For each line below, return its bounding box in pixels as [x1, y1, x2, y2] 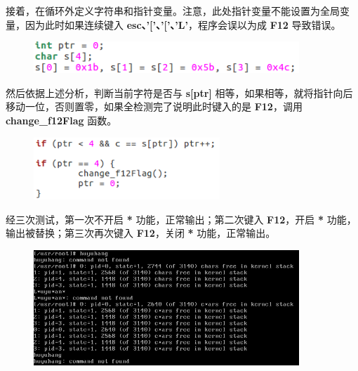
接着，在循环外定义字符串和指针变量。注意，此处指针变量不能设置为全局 [6, 4, 340, 18]
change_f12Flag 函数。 [6, 112, 117, 127]
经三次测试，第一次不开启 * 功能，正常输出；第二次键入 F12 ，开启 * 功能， [6, 211, 357, 226]
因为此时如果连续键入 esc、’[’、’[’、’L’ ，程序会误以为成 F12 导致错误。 [25, 17, 341, 32]
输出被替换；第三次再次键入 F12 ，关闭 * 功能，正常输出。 [6, 226, 276, 240]
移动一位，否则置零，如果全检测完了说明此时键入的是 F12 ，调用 [6, 99, 303, 114]
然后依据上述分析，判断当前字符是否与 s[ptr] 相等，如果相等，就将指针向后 [6, 85, 353, 100]
